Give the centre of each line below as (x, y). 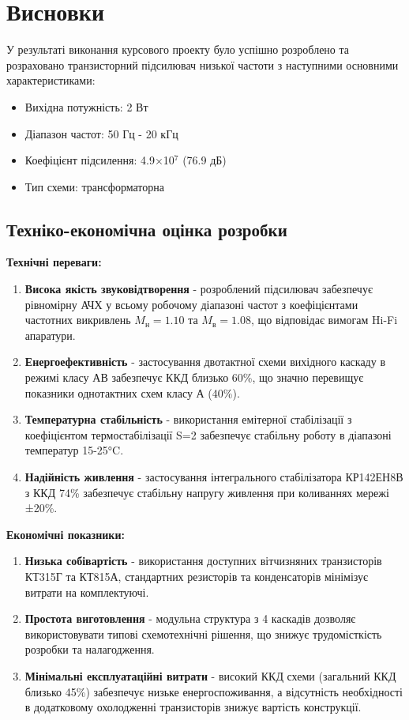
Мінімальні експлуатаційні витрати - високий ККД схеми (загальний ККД (210, 675)
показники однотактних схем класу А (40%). (132, 392)
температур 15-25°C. (74, 450)
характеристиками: (51, 80)
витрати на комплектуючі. (87, 592)
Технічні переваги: (54, 262)
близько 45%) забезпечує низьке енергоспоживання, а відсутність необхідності (214, 691)
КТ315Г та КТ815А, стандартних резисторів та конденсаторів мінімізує (197, 576)
